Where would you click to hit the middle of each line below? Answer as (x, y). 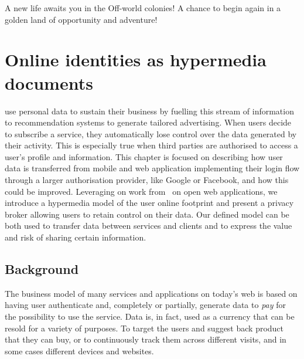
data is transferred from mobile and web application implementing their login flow (152, 168)
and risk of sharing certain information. (76, 237)
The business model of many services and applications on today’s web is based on (151, 293)
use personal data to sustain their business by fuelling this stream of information (149, 111)
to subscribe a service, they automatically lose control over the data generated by (151, 133)
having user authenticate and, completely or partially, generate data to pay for (145, 305)
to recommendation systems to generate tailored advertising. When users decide (148, 122)
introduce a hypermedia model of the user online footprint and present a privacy (149, 203)
